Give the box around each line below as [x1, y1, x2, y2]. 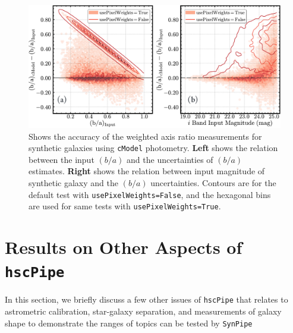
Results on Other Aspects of [5, 235, 242, 259]
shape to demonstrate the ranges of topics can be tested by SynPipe [5, 316, 253, 329]
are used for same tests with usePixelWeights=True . [29, 200, 221, 212]
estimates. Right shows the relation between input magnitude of [29, 165, 265, 177]
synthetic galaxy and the [29, 177, 118, 189]
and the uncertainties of [127, 153, 213, 165]
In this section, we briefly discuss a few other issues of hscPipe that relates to [5, 293, 288, 306]
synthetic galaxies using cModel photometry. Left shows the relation [29, 142, 278, 154]
